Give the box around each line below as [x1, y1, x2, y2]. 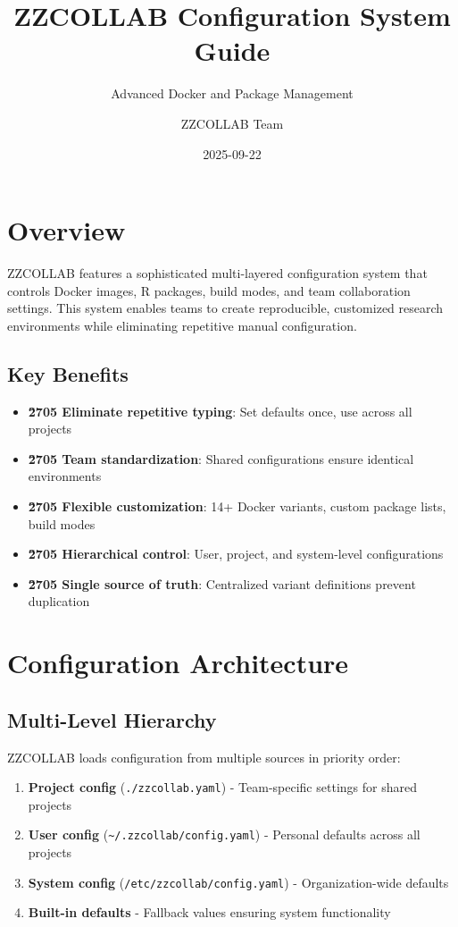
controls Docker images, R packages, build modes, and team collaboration [7, 281, 411, 299]
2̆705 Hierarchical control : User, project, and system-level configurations [28, 544, 444, 563]
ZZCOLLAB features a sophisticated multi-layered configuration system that [7, 264, 428, 282]
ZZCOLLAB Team [180, 114, 284, 132]
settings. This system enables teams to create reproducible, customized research [7, 299, 444, 317]
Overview [7, 212, 126, 249]
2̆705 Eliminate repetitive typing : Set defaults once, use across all [28, 401, 412, 420]
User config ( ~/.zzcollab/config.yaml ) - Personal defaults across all [28, 825, 421, 844]
